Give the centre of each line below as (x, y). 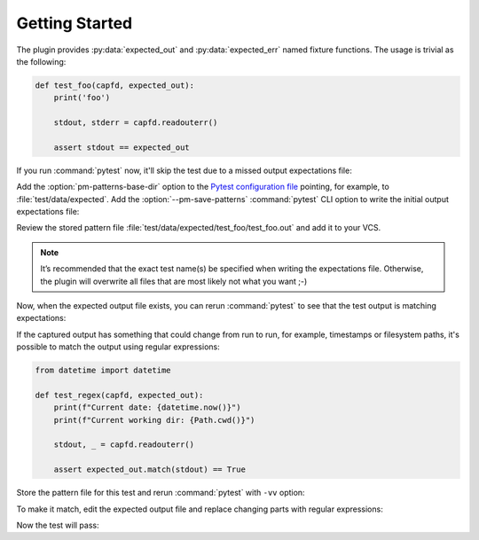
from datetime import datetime (103, 371)
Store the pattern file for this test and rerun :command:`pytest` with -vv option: (161, 493)
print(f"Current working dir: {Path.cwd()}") (154, 420)
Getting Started (75, 23)
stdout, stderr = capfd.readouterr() (136, 123)
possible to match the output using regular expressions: (118, 347)
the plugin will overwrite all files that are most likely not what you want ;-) (174, 281)
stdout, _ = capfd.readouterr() (124, 445)
